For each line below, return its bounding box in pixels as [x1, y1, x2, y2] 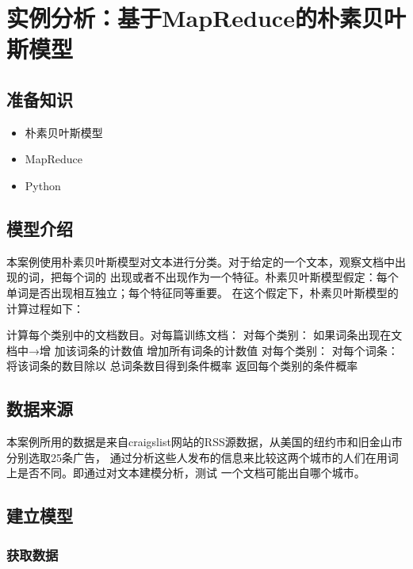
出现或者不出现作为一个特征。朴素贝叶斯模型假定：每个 [109, 269, 399, 285]
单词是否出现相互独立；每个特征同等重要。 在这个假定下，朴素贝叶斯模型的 [6, 284, 399, 300]
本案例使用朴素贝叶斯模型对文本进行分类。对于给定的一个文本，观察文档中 [6, 253, 395, 269]
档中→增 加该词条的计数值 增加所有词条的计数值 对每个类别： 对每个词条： [6, 342, 399, 358]
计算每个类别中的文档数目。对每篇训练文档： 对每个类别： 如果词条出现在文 [6, 327, 403, 343]
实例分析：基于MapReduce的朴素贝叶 [6, 2, 406, 34]
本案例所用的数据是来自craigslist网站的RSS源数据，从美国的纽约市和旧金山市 [6, 433, 403, 450]
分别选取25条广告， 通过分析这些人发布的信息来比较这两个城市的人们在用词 [6, 449, 399, 465]
